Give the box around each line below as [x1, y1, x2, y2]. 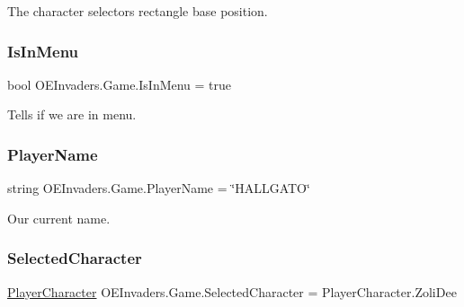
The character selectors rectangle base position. [7, 2, 268, 20]
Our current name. [7, 208, 111, 227]
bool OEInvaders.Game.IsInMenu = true [7, 75, 232, 93]
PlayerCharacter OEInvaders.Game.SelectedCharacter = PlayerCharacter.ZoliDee [7, 282, 457, 301]
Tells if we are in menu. [7, 105, 137, 124]
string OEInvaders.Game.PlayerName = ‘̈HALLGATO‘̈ [7, 179, 310, 197]
